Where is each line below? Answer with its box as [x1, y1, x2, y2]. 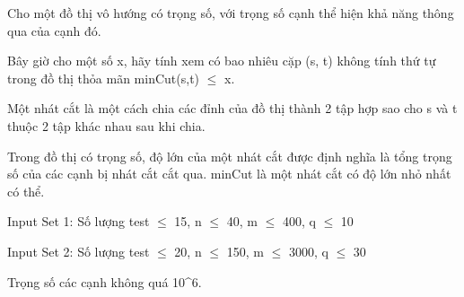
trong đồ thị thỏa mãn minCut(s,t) [7, 68, 200, 87]
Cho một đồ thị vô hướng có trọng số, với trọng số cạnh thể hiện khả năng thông [7, 4, 454, 22]
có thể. [7, 181, 45, 200]
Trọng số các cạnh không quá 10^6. [7, 272, 202, 291]
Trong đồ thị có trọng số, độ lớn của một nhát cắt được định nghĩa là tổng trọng [7, 146, 452, 165]
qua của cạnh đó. [7, 21, 101, 39]
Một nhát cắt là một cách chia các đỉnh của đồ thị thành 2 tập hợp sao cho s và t [7, 99, 458, 118]
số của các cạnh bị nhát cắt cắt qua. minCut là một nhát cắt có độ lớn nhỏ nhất [7, 164, 451, 183]
